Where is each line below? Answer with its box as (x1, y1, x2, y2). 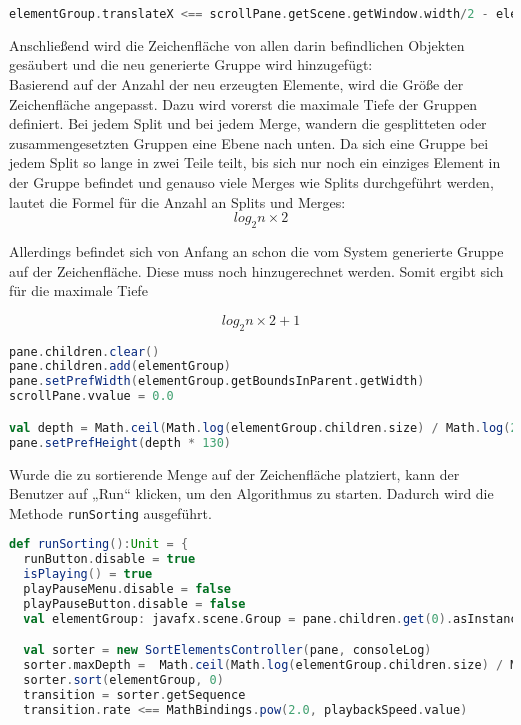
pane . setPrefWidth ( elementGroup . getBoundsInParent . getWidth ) (9, 374, 425, 389)
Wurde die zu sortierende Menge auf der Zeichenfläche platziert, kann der (9, 463, 460, 484)
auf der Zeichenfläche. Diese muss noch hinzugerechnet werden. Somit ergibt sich (9, 260, 504, 281)
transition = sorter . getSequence (23, 687, 246, 702)
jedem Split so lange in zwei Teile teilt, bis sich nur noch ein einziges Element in (9, 152, 501, 173)
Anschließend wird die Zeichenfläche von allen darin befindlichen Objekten (9, 34, 465, 55)
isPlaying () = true (23, 567, 153, 582)
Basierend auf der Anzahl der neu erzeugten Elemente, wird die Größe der (9, 74, 464, 95)
